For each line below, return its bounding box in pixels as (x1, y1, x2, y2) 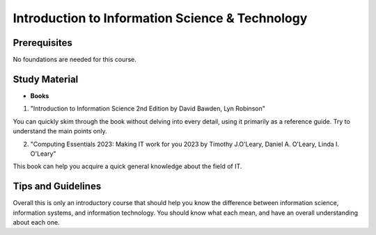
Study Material (13, 73, 79, 85)
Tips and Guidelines (13, 181, 102, 193)
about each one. (13, 218, 60, 226)
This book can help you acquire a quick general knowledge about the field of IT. (13, 162, 242, 170)
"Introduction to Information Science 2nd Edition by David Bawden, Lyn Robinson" (30, 104, 266, 113)
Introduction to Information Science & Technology (13, 10, 308, 26)
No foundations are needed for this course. (13, 56, 137, 64)
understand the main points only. (13, 127, 107, 136)
